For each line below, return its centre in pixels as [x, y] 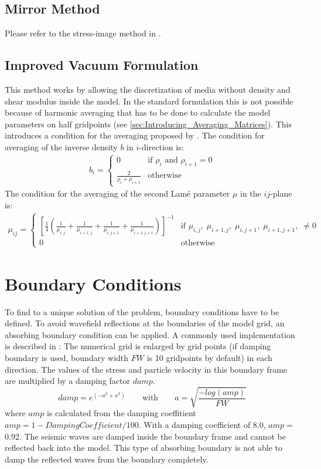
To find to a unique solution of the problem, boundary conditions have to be [142, 311]
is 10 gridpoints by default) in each [209, 358]
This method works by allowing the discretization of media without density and [148, 89]
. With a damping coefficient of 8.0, [202, 424]
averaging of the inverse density [61, 146]
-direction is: [161, 146]
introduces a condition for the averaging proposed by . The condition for [135, 135]
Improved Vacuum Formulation [102, 65]
